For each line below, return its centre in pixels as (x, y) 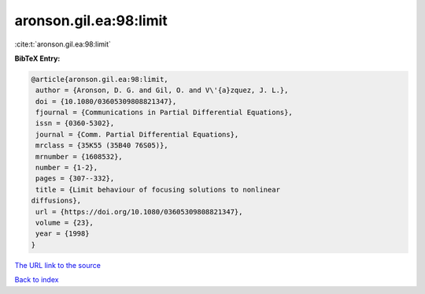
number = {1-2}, (67, 168)
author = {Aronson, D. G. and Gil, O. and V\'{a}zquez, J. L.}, (162, 90)
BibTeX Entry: (37, 58)
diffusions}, (56, 201)
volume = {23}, (65, 223)
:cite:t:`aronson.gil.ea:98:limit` (63, 44)
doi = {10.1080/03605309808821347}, (106, 101)
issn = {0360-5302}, (75, 123)
